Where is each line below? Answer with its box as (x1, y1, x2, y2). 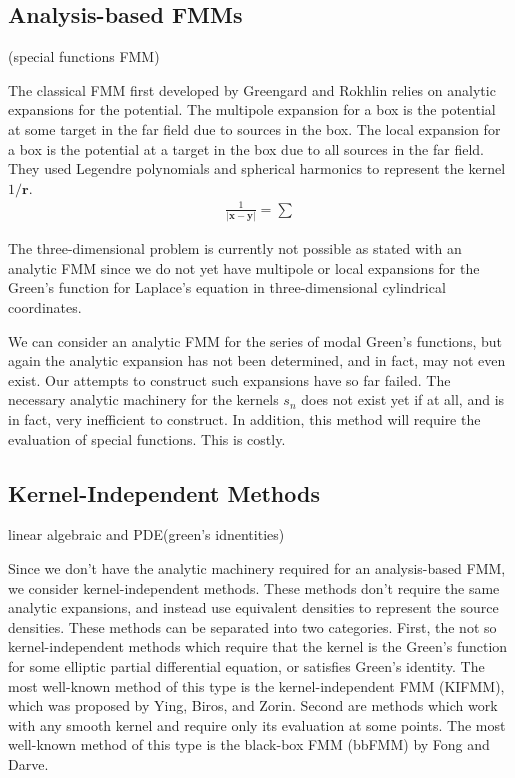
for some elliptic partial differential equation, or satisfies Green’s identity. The (8, 655, 485, 676)
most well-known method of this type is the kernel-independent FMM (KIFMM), (8, 675, 505, 696)
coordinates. (8, 297, 82, 317)
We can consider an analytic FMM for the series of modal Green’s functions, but (8, 330, 502, 351)
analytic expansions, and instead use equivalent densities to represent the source (8, 597, 499, 618)
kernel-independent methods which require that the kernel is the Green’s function (8, 636, 508, 657)
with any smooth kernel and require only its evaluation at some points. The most (8, 714, 506, 735)
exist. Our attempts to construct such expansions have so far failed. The (8, 369, 451, 390)
